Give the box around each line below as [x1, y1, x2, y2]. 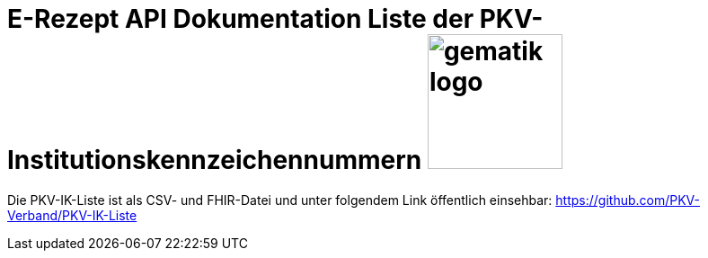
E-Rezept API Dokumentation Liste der [7, 4, 474, 34]
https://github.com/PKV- [555, 191, 701, 208]
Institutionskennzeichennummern [7, 145, 422, 175]
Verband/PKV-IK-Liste [7, 207, 137, 223]
